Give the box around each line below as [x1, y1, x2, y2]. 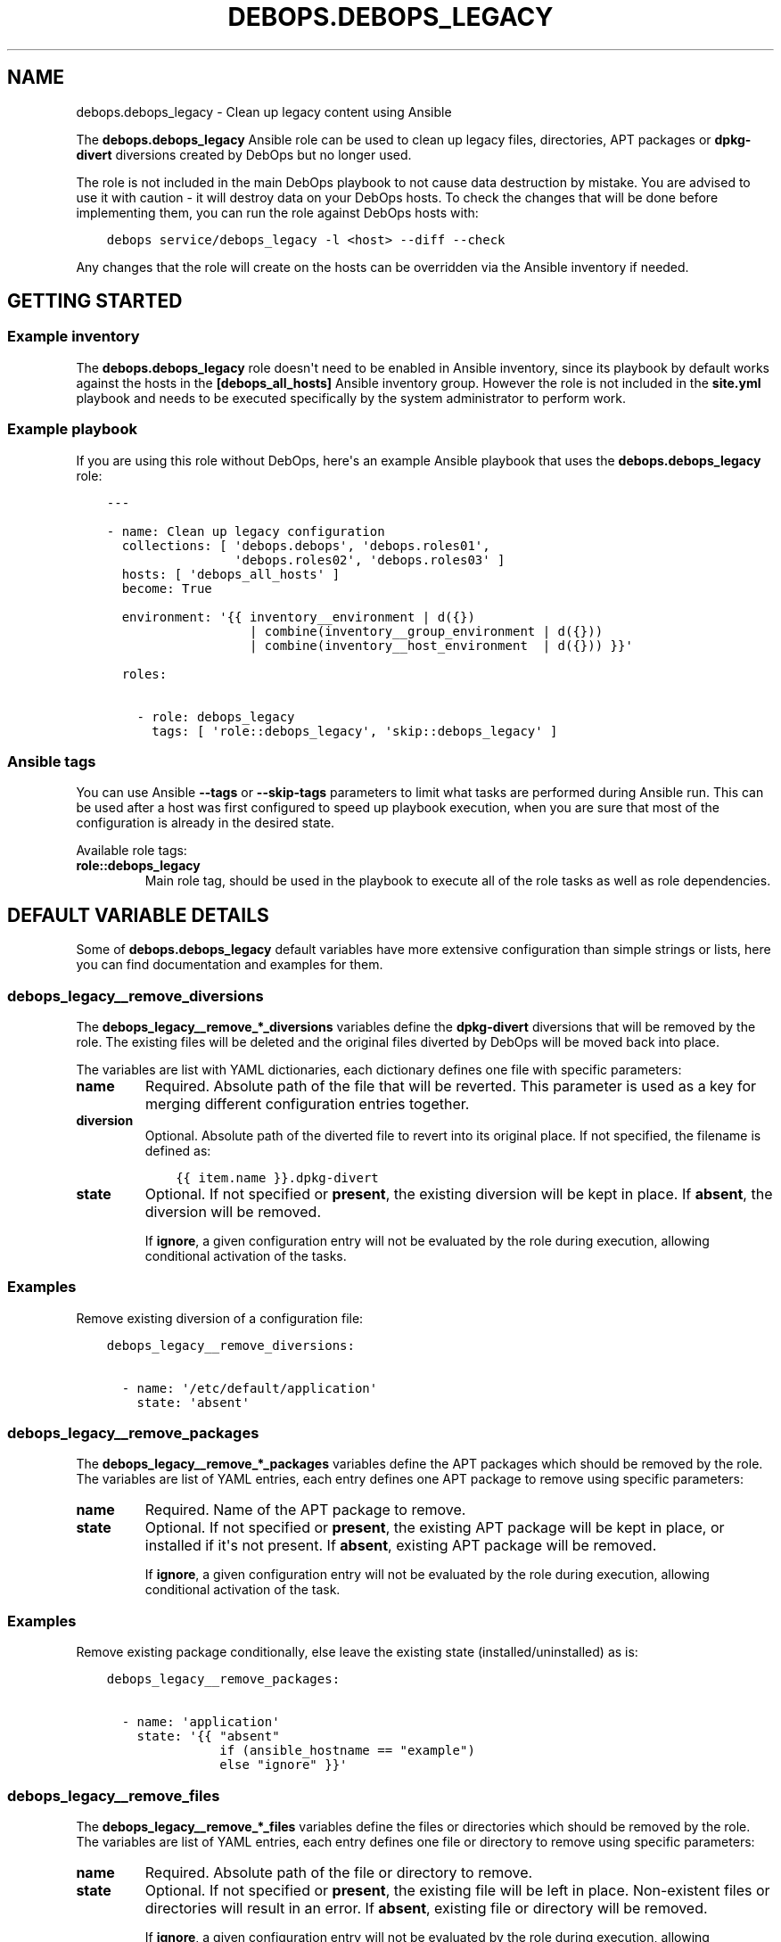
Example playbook [7, 420, 137, 439]
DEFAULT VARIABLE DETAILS [7, 903, 269, 926]
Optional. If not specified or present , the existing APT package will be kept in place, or [144, 1518, 725, 1537]
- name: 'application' [121, 1715, 280, 1730]
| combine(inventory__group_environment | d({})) [249, 623, 604, 638]
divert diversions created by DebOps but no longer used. [76, 146, 412, 162]
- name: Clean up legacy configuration [106, 523, 385, 539]
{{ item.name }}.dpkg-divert [176, 1170, 379, 1185]
